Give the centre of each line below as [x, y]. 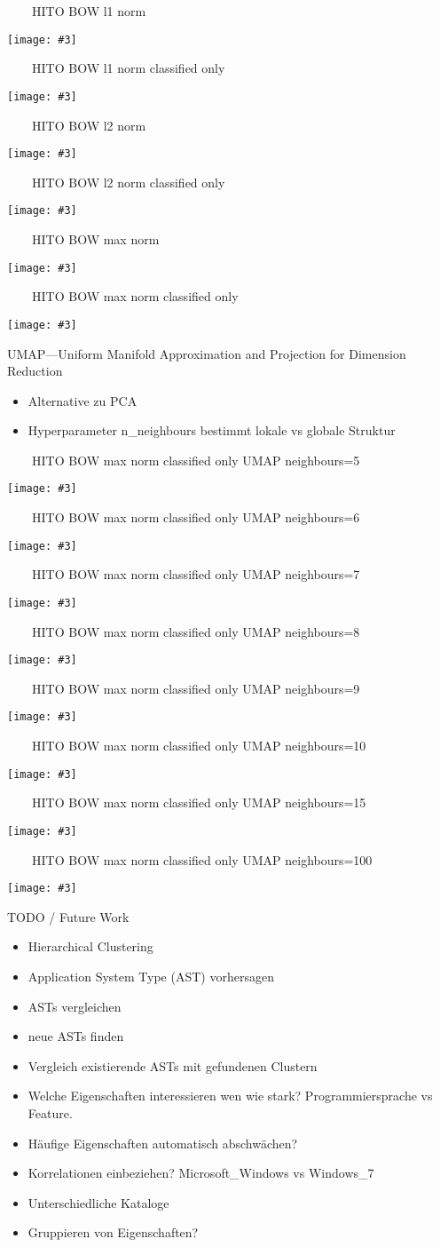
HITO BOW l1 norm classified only [128, 68]
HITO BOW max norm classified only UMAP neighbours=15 [199, 802]
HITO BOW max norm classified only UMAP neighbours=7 [196, 574]
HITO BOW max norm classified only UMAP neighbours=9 [196, 688]
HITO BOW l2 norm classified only [128, 182]
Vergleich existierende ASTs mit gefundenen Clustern [173, 1065]
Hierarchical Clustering [90, 946]
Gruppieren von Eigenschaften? [113, 1232]
